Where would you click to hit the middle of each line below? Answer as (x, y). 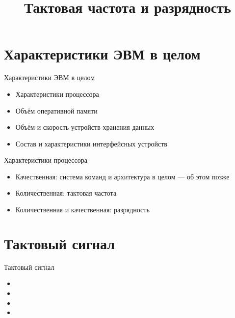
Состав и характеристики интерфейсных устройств (91, 143)
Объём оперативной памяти (56, 110)
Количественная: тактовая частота (66, 193)
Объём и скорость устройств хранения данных (85, 127)
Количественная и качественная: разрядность (82, 210)
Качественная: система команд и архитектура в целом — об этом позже (122, 176)
